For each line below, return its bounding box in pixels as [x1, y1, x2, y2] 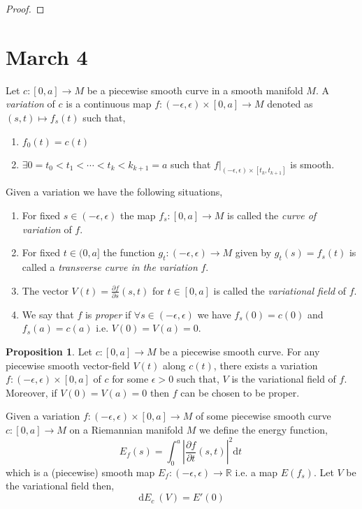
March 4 [6, 42, 88, 71]
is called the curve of [227, 207, 317, 222]
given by [235, 245, 272, 260]
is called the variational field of [213, 283, 347, 297]
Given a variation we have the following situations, [6, 184, 223, 199]
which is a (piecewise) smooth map [6, 464, 155, 479]
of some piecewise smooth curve [195, 408, 331, 423]
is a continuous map [66, 96, 152, 111]
